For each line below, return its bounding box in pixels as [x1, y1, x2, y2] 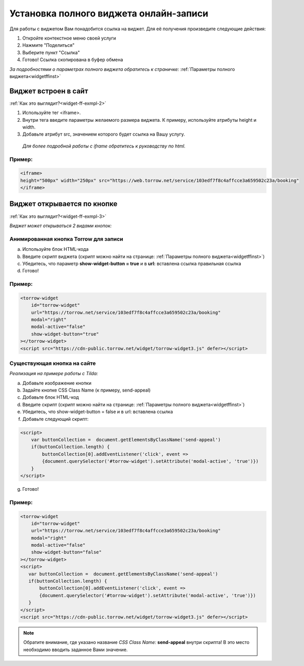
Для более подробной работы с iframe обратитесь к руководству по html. [22, 143, 186, 149]
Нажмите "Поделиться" [22, 42, 75, 48]
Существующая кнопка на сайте [9, 360, 96, 367]
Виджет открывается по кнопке [9, 199, 118, 208]
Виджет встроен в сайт [9, 86, 88, 95]
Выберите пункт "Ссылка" [22, 49, 80, 55]
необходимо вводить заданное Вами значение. [23, 646, 128, 653]
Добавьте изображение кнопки [22, 380, 92, 386]
